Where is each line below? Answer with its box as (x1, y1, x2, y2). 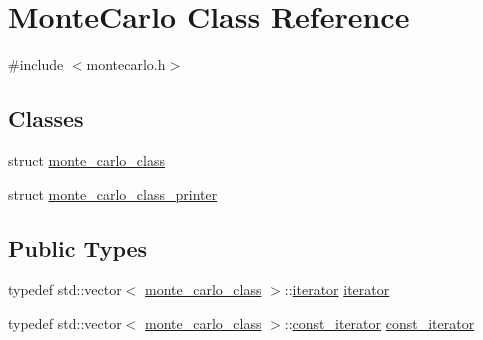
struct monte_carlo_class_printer (8, 183, 218, 204)
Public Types (8, 232, 148, 263)
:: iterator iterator (284, 279, 390, 300)
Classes (8, 103, 84, 134)
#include (8, 54, 64, 75)
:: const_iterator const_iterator (284, 312, 475, 333)
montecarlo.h (86, 54, 166, 75)
